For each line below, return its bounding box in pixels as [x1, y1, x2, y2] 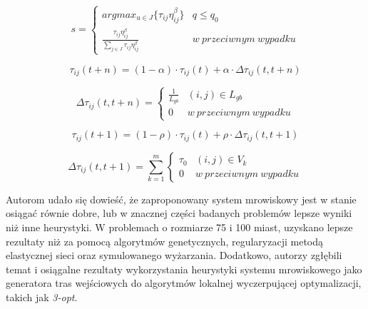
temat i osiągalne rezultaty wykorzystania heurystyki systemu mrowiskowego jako [6, 261, 362, 276]
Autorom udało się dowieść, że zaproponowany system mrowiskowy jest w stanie [6, 191, 357, 206]
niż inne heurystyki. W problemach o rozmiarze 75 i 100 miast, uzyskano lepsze [6, 219, 353, 234]
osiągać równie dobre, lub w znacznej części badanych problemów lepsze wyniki [6, 206, 352, 221]
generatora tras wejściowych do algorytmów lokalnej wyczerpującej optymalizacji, [6, 275, 362, 290]
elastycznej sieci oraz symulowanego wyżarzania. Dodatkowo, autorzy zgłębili [6, 248, 342, 263]
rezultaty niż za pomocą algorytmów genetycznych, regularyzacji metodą [6, 233, 324, 248]
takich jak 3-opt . [6, 289, 78, 304]
